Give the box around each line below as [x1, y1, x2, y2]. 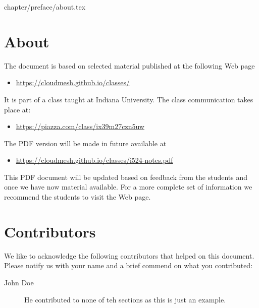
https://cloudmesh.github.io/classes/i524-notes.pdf [16, 155, 173, 165]
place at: [4, 104, 31, 114]
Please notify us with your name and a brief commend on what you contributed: [4, 260, 253, 271]
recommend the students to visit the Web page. [4, 192, 151, 202]
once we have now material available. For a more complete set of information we [4, 181, 252, 192]
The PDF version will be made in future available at [4, 138, 167, 148]
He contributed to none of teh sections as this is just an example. [24, 294, 226, 304]
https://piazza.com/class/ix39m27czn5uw [16, 121, 144, 132]
